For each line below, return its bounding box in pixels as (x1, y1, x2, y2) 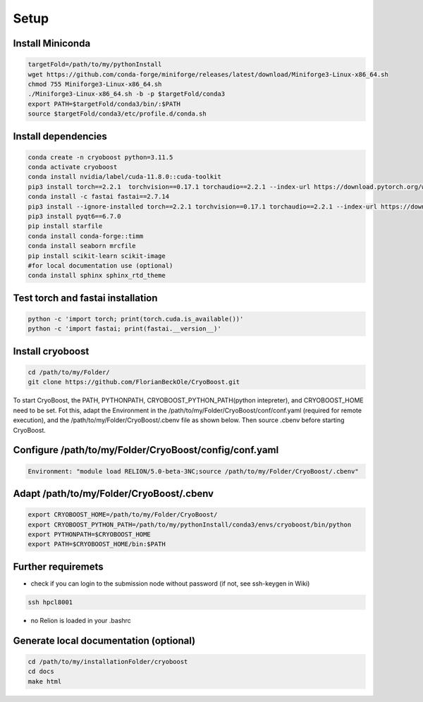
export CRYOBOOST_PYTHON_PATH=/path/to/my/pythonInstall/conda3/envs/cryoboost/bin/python (27, 520, 352, 529)
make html (27, 677, 62, 685)
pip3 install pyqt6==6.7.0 (27, 212, 121, 221)
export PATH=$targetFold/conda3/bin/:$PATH (27, 99, 181, 108)
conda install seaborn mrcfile (27, 242, 137, 250)
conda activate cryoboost (27, 163, 118, 171)
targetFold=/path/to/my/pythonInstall (27, 61, 162, 68)
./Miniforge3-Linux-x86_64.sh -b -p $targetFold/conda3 (27, 90, 226, 98)
